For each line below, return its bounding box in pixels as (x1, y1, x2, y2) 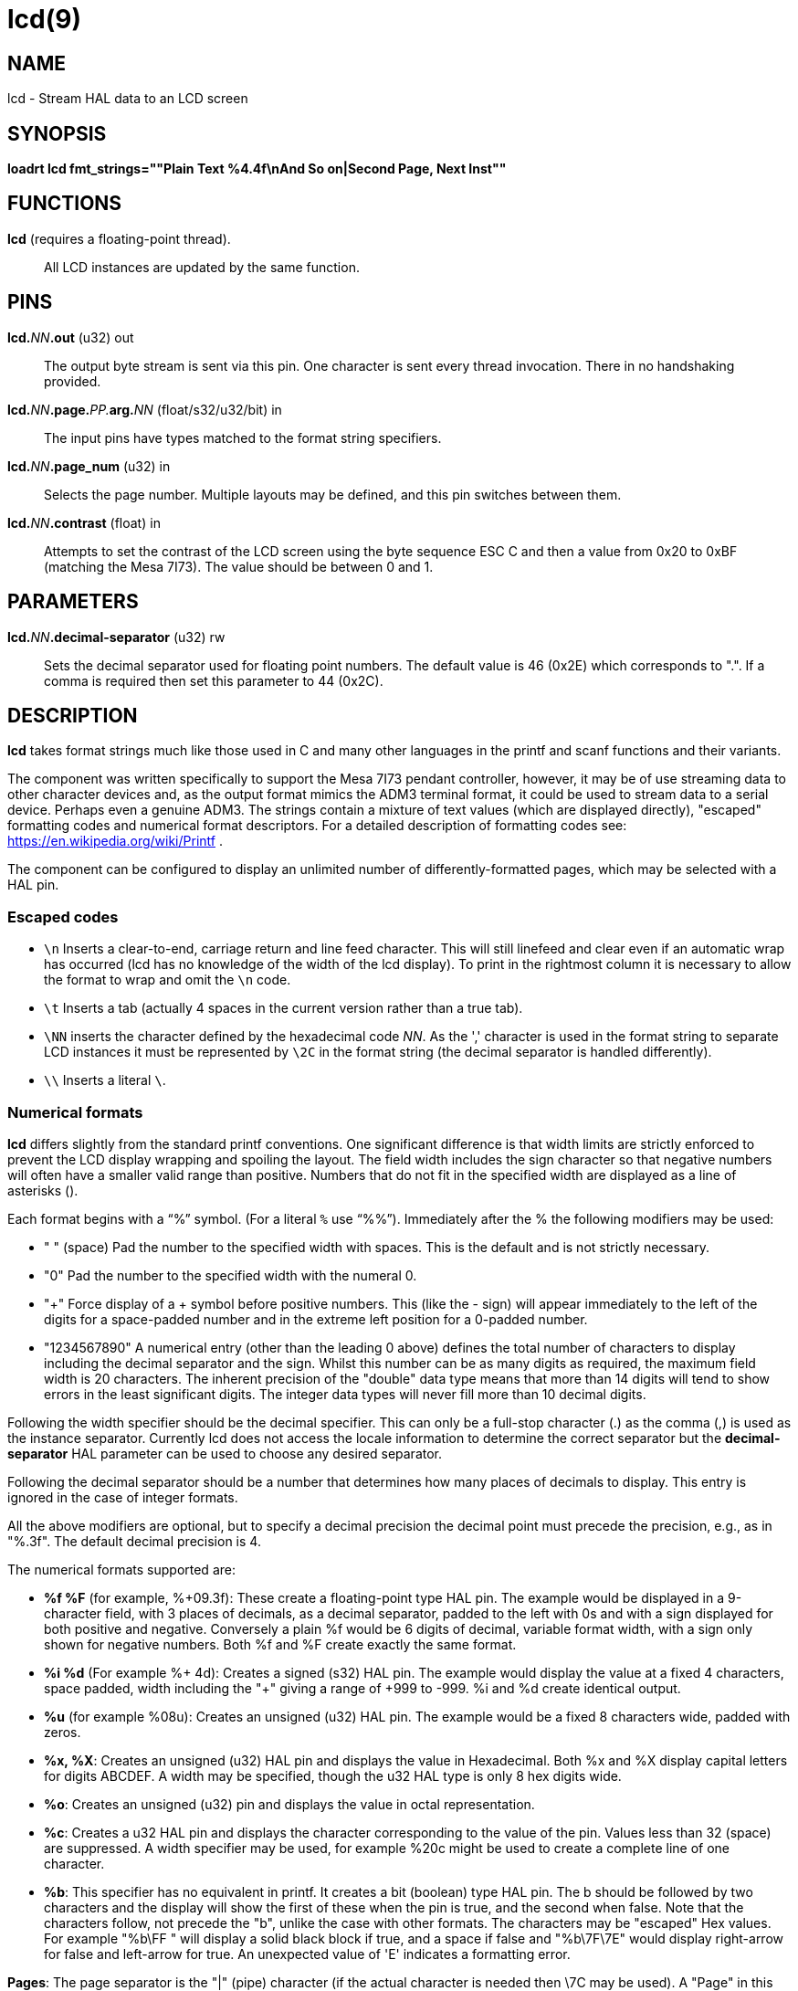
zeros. (44, 1723, 81, 1740)
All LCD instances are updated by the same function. (44, 258, 360, 275)
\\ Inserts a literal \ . (44, 1072, 166, 1089)
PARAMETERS (7, 590, 139, 614)
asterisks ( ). (7, 1182, 79, 1198)
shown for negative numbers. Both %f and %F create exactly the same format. (44, 1636, 517, 1652)
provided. (44, 373, 101, 389)
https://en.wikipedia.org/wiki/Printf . (7, 833, 223, 849)
